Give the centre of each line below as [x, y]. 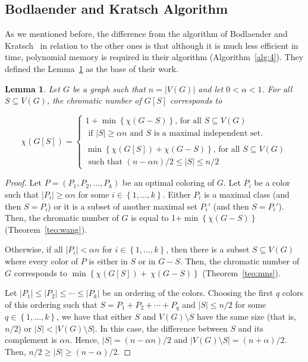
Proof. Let [23, 182]
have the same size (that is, [246, 316]
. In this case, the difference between [161, 328]
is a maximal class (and [247, 194]
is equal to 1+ [157, 218]
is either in [108, 260]
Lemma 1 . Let [32, 88]
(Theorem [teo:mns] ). [241, 272]
